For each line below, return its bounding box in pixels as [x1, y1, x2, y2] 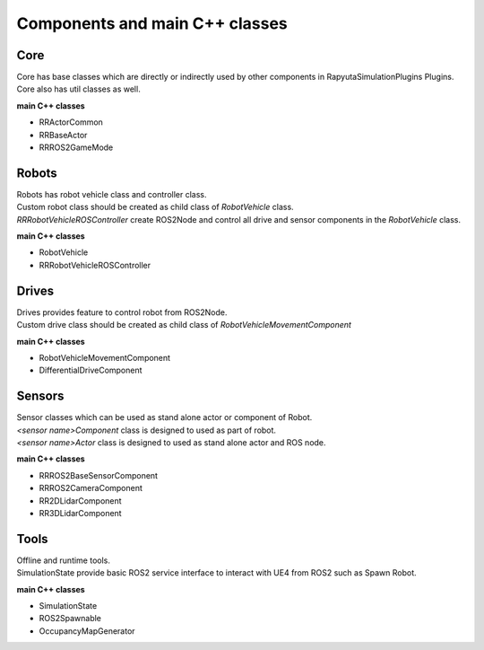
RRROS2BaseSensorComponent [39, 470, 159, 480]
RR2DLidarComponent [39, 495, 122, 506]
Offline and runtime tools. [16, 555, 111, 566]
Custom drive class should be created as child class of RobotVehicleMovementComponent [16, 320, 351, 330]
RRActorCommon [39, 117, 103, 127]
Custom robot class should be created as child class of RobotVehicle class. [16, 202, 295, 213]
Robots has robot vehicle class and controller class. [16, 189, 207, 199]
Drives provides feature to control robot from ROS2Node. [16, 306, 228, 318]
